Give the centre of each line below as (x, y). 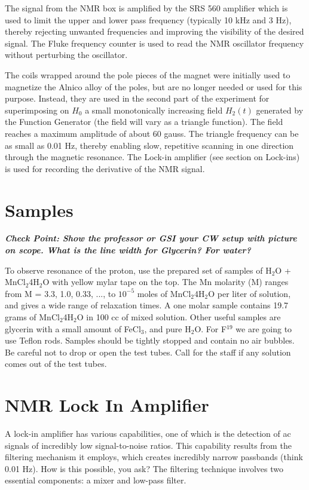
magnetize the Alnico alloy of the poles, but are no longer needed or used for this (154, 86)
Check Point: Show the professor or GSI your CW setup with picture (151, 238)
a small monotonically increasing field (154, 110)
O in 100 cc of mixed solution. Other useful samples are (179, 317)
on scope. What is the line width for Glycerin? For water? (128, 250)
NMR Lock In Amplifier (107, 405)
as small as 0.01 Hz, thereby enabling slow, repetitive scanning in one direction (149, 145)
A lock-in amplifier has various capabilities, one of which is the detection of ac (148, 434)
